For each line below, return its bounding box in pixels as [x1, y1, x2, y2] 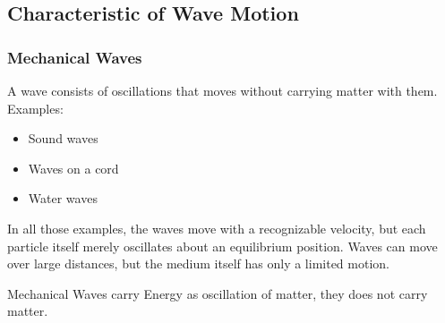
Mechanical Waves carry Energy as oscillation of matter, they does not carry [7, 284, 428, 302]
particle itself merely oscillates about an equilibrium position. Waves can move [7, 236, 438, 255]
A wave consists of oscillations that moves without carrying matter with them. [7, 81, 438, 99]
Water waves [28, 189, 98, 208]
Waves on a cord [28, 158, 119, 177]
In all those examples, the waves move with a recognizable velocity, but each [7, 218, 426, 237]
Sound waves [28, 129, 98, 148]
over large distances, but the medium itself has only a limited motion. [7, 254, 389, 273]
